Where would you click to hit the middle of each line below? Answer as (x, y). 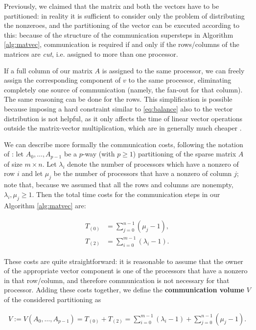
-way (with (99, 154)
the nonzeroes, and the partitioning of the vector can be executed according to (122, 25)
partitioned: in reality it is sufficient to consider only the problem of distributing (124, 15)
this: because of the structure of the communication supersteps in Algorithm (119, 34)
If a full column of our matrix (48, 70)
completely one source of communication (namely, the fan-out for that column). (123, 89)
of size (13, 164)
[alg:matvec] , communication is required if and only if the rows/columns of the (122, 44)
